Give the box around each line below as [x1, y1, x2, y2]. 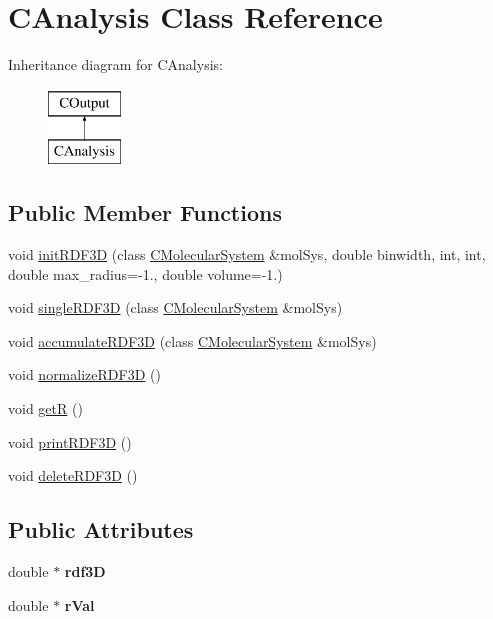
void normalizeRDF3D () [8, 364, 161, 385]
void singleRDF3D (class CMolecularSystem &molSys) [8, 297, 343, 318]
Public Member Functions [8, 197, 282, 228]
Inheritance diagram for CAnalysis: [8, 54, 223, 75]
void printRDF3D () [8, 431, 132, 452]
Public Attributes [8, 514, 194, 545]
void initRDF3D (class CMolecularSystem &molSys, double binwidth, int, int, [8, 244, 486, 265]
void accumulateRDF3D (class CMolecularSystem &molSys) [8, 330, 377, 351]
